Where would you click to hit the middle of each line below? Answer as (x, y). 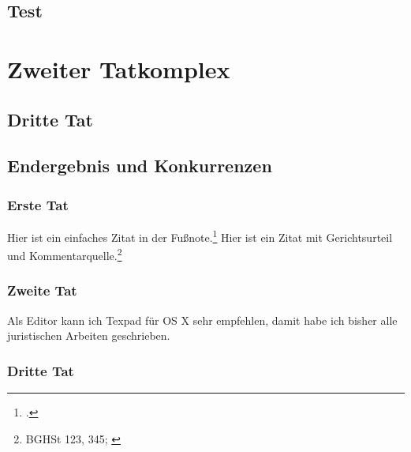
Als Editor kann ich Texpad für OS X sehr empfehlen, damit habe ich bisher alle (202, 320)
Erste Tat (38, 204)
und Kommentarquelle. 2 (65, 254)
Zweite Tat (42, 290)
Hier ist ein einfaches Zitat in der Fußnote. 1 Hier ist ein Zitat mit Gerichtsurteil (200, 235)
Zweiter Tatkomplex (119, 68)
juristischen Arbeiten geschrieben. (89, 335)
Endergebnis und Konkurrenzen (140, 166)
